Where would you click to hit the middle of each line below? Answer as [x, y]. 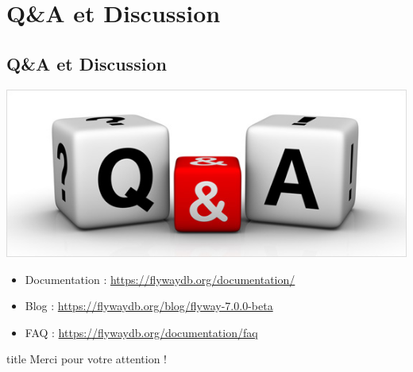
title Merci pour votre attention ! [87, 359]
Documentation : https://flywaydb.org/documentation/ [160, 279]
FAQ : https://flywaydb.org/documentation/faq [141, 332]
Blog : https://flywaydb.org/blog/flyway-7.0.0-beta [149, 306]
